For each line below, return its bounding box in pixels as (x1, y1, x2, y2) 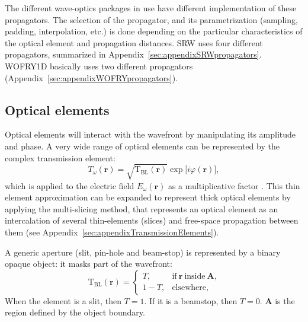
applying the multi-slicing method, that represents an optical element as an (5, 202, 278, 215)
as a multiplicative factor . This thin (168, 179, 300, 192)
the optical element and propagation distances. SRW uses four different (5, 36, 263, 49)
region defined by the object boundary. (5, 306, 145, 318)
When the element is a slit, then (5, 294, 121, 307)
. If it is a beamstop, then (144, 294, 238, 307)
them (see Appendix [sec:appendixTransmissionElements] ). (5, 226, 219, 238)
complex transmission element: (5, 151, 115, 164)
